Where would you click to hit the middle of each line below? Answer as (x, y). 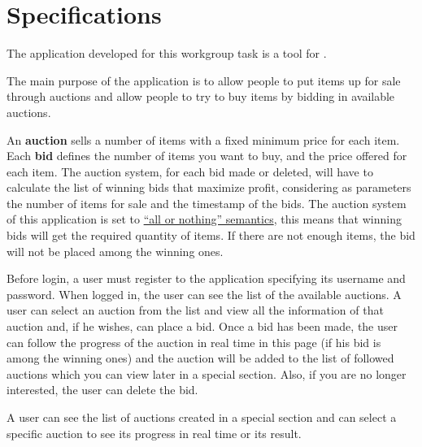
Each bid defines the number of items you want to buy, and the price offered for (207, 156)
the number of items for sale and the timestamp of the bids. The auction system (207, 203)
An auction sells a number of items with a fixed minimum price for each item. (203, 139)
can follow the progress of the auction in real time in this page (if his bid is (194, 342)
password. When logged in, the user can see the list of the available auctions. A (204, 294)
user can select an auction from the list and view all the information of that (195, 310)
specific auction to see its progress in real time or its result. (154, 433)
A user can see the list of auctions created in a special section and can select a (202, 417)
